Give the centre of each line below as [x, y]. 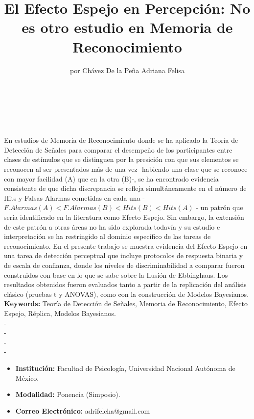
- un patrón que [219, 207]
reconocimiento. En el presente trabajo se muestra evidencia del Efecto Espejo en [126, 246]
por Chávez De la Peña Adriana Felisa [127, 70]
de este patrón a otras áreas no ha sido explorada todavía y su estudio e [112, 226]
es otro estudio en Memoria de [127, 27]
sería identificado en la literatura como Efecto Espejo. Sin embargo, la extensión [124, 217]
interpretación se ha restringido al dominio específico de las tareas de [107, 236]
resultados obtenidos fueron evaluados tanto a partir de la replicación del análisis [125, 284]
